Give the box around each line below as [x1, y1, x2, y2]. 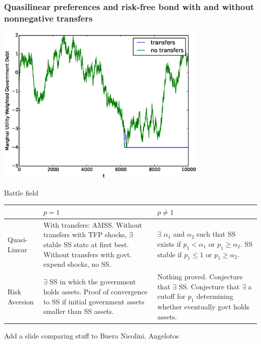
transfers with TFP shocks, [43, 229, 127, 240]
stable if [157, 249, 182, 259]
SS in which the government [49, 276, 136, 287]
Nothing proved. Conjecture [157, 271, 243, 282]
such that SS [196, 229, 236, 239]
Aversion [8, 296, 34, 306]
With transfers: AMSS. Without [43, 219, 143, 230]
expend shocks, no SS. [43, 259, 111, 269]
